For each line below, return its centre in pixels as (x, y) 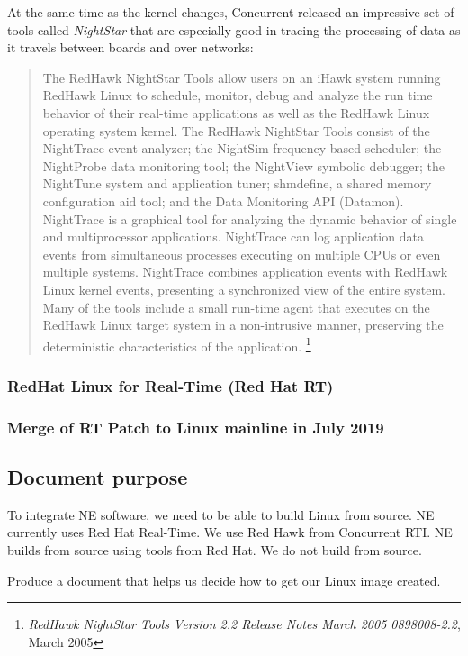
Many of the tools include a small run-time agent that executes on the (236, 307)
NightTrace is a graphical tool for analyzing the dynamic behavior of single (250, 219)
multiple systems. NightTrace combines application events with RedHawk (245, 272)
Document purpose (98, 477)
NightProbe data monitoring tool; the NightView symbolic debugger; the (243, 165)
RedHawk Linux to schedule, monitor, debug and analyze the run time (238, 95)
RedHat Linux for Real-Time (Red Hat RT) (171, 385)
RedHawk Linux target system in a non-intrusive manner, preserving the (243, 325)
